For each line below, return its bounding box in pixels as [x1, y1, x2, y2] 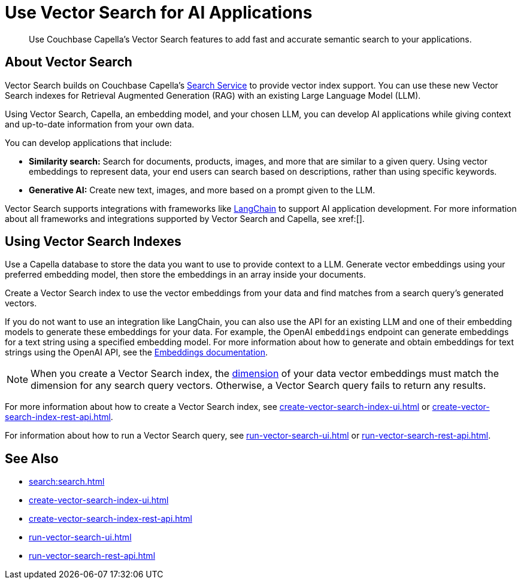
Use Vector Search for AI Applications [5, 2, 313, 23]
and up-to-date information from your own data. [5, 118, 195, 129]
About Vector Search [5, 54, 132, 70]
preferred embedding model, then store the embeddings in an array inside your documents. [5, 269, 366, 280]
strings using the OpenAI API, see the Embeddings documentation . [5, 347, 268, 358]
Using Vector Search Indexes [5, 234, 181, 250]
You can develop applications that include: [5, 137, 172, 148]
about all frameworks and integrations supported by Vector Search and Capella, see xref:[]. [5, 213, 365, 224]
